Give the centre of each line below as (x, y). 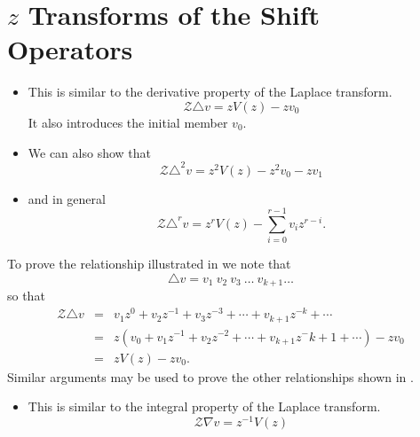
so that (26, 296)
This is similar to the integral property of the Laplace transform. (204, 406)
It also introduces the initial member (128, 122)
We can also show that (89, 152)
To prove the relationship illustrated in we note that (149, 264)
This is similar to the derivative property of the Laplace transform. (210, 92)
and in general (67, 198)
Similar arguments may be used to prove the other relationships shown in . (210, 376)
